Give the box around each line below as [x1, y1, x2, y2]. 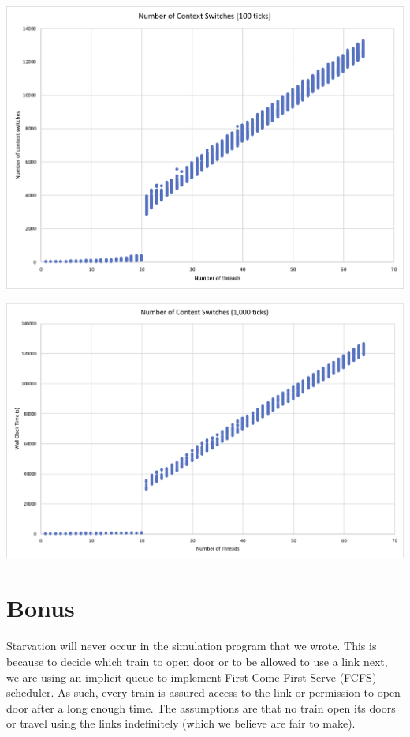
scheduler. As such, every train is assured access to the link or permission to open [6, 684, 401, 701]
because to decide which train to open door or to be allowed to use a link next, [6, 652, 388, 669]
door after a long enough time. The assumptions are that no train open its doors [6, 699, 396, 716]
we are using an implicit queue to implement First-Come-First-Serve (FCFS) [6, 668, 377, 685]
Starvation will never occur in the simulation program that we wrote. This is [6, 637, 377, 654]
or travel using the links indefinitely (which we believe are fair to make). [6, 715, 356, 731]
